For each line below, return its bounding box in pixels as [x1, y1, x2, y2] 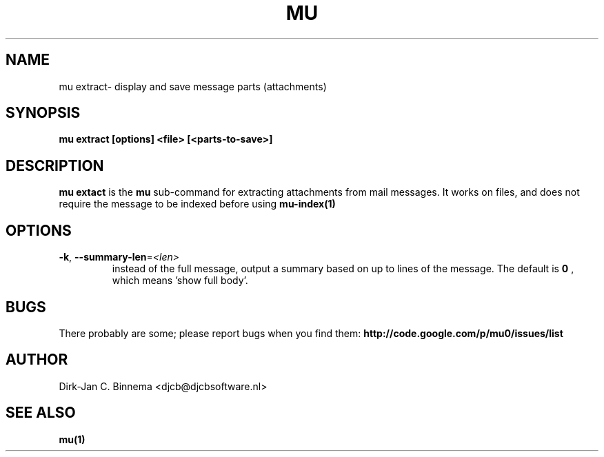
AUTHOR [6, 351, 68, 369]
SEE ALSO [6, 404, 76, 422]
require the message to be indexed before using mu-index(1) [59, 198, 336, 210]
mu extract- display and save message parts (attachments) [59, 80, 327, 92]
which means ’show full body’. [112, 274, 248, 287]
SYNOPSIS [6, 104, 81, 122]
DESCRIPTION [6, 156, 104, 174]
